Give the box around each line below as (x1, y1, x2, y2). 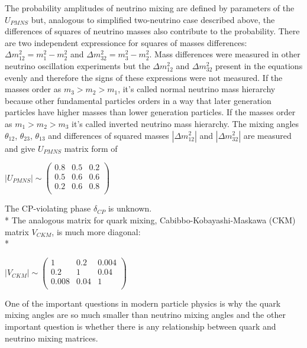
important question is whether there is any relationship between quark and (5, 320, 276, 333)
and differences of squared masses (48, 129, 169, 141)
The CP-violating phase (5, 202, 91, 214)
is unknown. (108, 202, 152, 214)
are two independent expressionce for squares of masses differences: (5, 36, 247, 48)
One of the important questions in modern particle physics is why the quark (5, 297, 281, 309)
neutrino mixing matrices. (5, 331, 98, 344)
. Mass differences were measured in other (149, 48, 300, 60)
